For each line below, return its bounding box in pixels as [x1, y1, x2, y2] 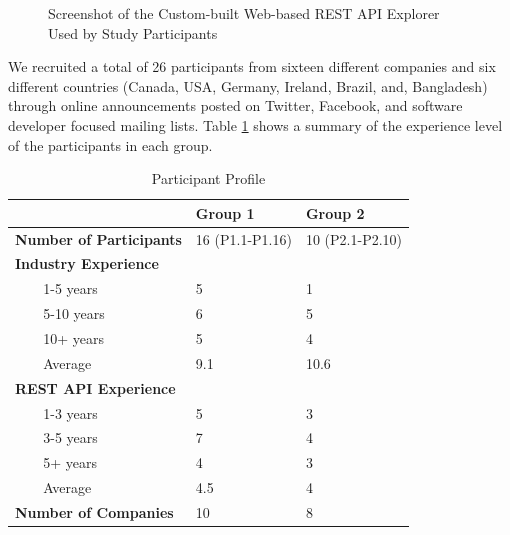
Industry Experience [15, 253, 159, 274]
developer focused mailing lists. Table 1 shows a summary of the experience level [8, 114, 503, 135]
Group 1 [195, 202, 255, 223]
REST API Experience [15, 377, 176, 398]
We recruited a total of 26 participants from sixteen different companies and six [8, 56, 496, 77]
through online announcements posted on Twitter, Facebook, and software [8, 95, 463, 116]
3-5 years [43, 427, 98, 448]
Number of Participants [15, 228, 182, 249]
